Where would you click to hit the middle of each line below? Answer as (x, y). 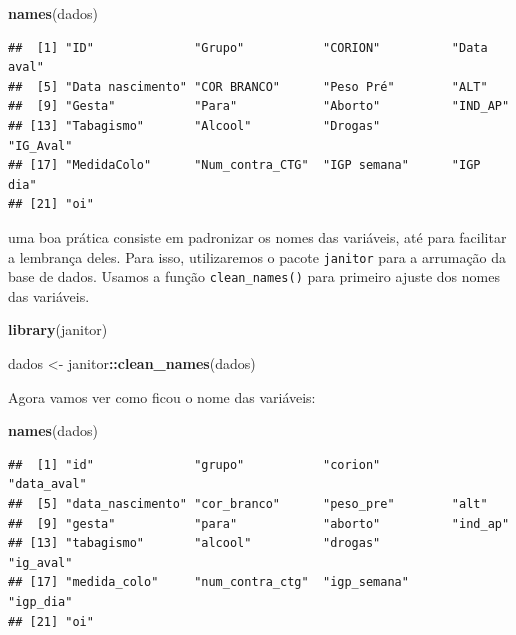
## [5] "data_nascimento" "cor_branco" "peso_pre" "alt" (248, 504)
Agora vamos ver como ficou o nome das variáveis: (162, 396)
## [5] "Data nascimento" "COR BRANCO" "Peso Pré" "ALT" (248, 86)
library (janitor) (58, 329)
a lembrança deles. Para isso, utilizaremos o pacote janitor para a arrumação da (257, 256)
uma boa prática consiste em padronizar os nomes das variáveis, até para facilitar (257, 236)
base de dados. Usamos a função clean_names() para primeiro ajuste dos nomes (254, 276)
